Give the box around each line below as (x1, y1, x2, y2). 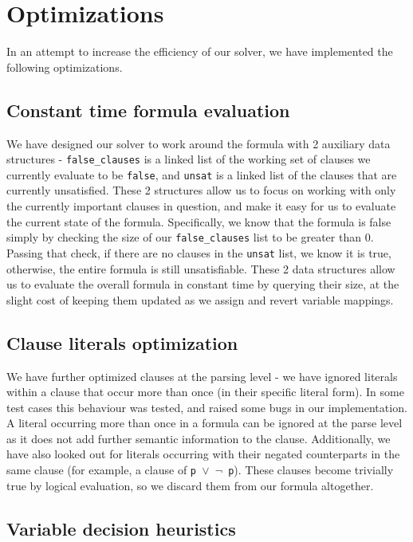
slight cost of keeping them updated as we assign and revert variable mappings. (6, 291, 394, 308)
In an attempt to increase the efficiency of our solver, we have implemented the (6, 43, 393, 60)
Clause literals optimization (6, 330, 238, 355)
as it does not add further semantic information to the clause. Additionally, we (6, 430, 391, 446)
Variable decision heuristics (6, 516, 236, 540)
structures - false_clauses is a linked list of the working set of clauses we (6, 151, 371, 167)
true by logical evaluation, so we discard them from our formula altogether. (6, 477, 374, 493)
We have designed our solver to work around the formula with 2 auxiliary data (6, 135, 391, 151)
